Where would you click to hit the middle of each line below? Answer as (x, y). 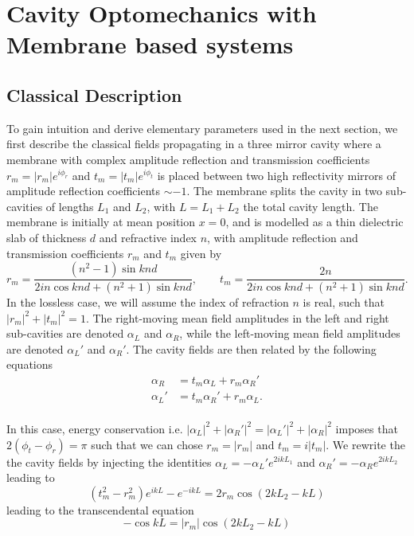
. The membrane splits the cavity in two (284, 191)
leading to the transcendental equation (100, 509)
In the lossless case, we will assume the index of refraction (148, 301)
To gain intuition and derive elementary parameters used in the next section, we (202, 128)
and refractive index (148, 237)
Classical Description (94, 94)
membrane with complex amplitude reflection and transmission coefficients (188, 159)
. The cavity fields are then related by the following (251, 348)
